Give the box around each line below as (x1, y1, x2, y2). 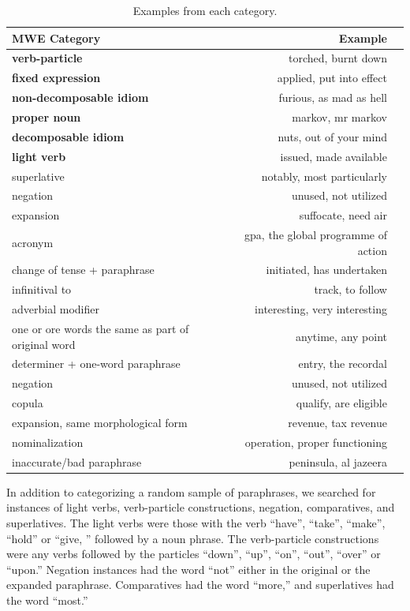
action (357, 242, 387, 258)
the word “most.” (6, 591, 88, 608)
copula (12, 395, 43, 411)
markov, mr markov (292, 108, 387, 125)
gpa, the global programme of (244, 227, 387, 243)
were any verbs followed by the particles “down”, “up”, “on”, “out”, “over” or (6, 545, 381, 562)
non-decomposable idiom (12, 89, 149, 106)
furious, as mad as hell (278, 89, 387, 106)
